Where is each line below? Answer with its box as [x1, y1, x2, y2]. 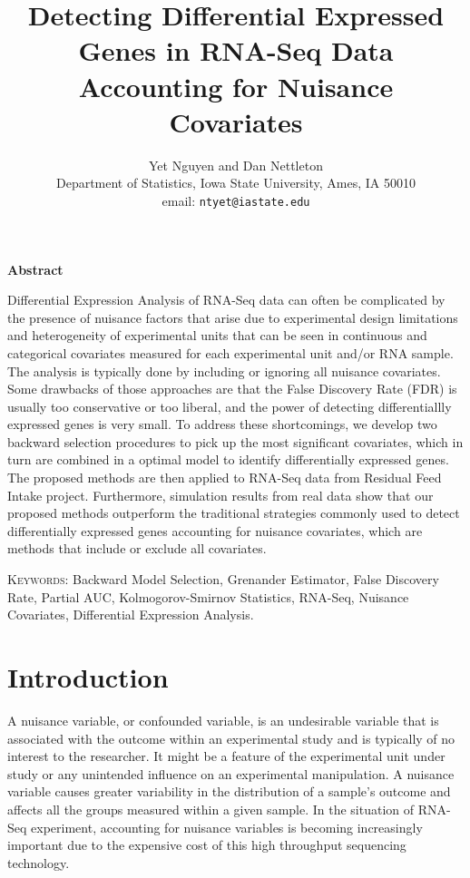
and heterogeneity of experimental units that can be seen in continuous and [7, 326, 427, 345]
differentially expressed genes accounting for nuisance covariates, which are [7, 521, 423, 540]
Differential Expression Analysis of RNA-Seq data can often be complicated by [7, 290, 446, 309]
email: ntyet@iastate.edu [162, 190, 310, 210]
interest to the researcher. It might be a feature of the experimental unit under [7, 746, 446, 766]
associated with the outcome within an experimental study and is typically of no [7, 728, 455, 747]
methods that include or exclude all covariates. [7, 539, 267, 558]
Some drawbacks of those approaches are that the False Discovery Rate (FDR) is [7, 379, 457, 398]
